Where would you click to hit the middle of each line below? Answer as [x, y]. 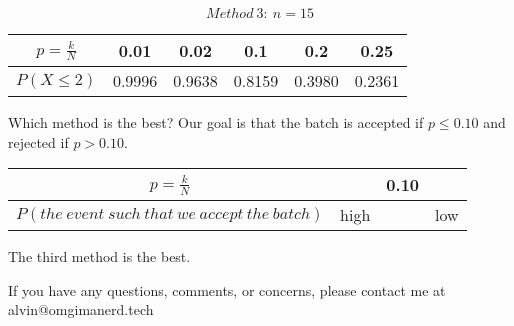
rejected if [38, 141]
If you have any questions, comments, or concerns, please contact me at [227, 289]
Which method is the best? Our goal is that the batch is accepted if [216, 122]
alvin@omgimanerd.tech [81, 309]
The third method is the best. [99, 256]
